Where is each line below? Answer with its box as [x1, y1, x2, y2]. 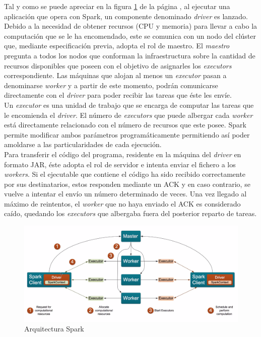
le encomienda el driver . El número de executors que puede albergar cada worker [4, 109, 253, 120]
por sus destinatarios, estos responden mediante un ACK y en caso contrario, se [4, 178, 250, 189]
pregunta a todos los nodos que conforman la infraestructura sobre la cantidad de [4, 50, 255, 60]
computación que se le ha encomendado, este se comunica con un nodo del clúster [4, 30, 256, 41]
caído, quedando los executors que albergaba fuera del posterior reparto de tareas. [4, 208, 257, 219]
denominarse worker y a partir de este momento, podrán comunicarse [4, 80, 218, 90]
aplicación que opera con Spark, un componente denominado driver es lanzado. [4, 11, 248, 21]
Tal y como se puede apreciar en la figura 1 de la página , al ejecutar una [4, 1, 230, 11]
